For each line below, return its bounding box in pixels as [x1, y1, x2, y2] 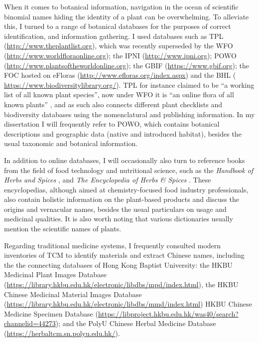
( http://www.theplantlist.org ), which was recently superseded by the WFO [4, 40, 233, 51]
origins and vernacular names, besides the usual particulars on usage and [4, 203, 227, 214]
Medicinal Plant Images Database [4, 269, 107, 280]
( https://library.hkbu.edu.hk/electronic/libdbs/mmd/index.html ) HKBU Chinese [4, 299, 253, 309]
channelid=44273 [4, 318, 56, 329]
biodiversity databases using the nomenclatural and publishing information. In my [4, 109, 255, 119]
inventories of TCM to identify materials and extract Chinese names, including [4, 250, 245, 260]
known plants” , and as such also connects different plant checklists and [4, 99, 223, 109]
